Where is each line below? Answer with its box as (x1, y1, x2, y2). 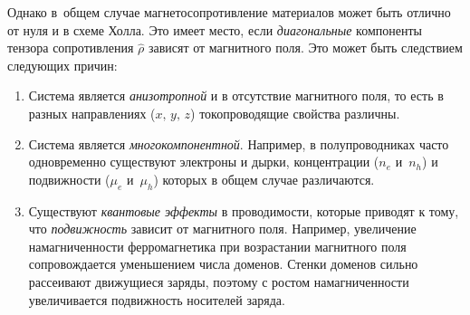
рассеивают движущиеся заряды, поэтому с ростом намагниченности (28, 272, 409, 291)
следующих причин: (7, 55, 118, 74)
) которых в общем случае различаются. (153, 169, 375, 188)
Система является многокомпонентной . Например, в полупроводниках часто (28, 134, 449, 153)
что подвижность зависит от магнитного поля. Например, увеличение (28, 219, 417, 238)
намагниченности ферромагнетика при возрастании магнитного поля (28, 236, 407, 255)
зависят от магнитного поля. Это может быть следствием (148, 38, 463, 57)
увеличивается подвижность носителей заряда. (28, 290, 285, 309)
